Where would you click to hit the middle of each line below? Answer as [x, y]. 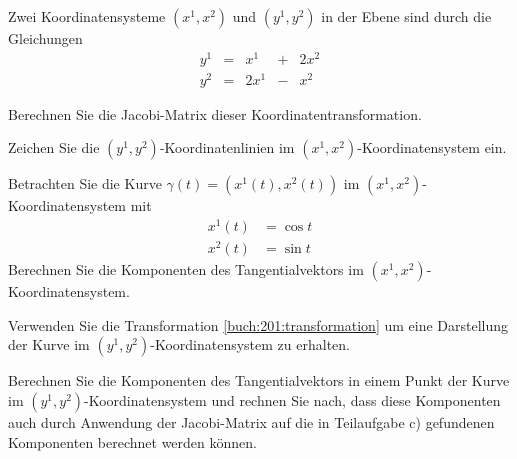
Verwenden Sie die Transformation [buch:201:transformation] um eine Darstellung [258, 324]
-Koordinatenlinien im [227, 147]
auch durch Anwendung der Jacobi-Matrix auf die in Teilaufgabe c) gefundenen [251, 422]
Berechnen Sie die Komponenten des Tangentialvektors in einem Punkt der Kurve [259, 380]
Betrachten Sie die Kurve [85, 183]
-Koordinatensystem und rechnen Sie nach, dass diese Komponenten [292, 400]
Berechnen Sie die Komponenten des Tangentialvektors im [186, 269]
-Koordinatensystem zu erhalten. [250, 344]
